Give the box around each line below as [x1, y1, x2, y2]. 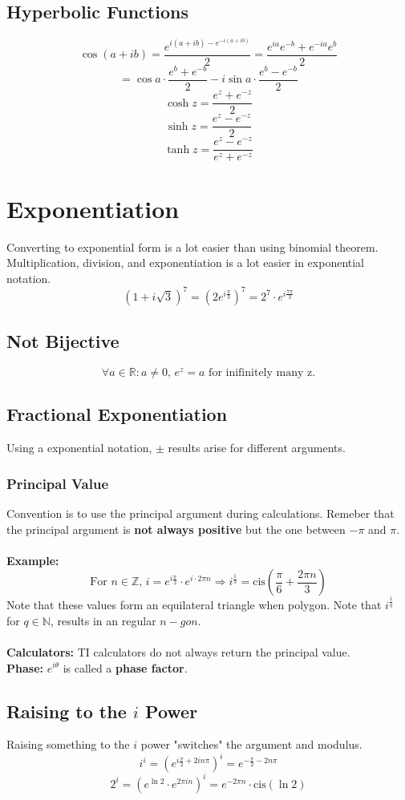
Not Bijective [6, 329, 119, 354]
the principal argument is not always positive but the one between [6, 520, 346, 537]
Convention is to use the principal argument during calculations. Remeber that [6, 505, 395, 522]
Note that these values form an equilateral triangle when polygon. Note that [6, 596, 382, 613]
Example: [6, 552, 59, 568]
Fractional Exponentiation [6, 402, 228, 426]
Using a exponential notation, [6, 439, 152, 456]
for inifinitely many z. [209, 367, 316, 379]
